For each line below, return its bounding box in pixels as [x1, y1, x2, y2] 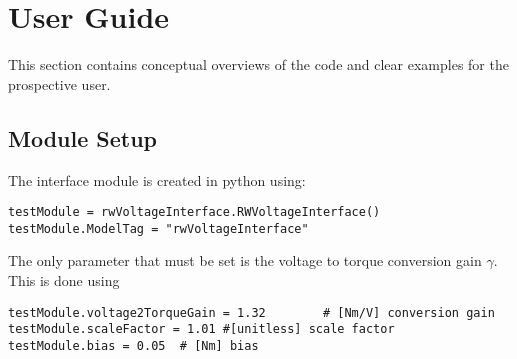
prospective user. [8, 73, 111, 94]
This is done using [8, 270, 120, 291]
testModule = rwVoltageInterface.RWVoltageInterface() [8, 205, 381, 220]
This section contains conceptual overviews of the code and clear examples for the [8, 54, 509, 75]
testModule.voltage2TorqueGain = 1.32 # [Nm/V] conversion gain [8, 305, 495, 320]
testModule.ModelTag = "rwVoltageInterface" [8, 221, 309, 236]
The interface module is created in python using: [8, 169, 306, 190]
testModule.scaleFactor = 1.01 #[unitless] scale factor [8, 322, 395, 337]
